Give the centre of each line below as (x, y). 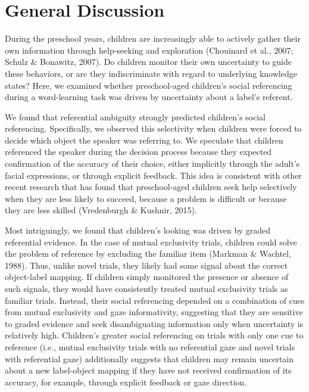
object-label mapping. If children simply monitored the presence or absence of (147, 277)
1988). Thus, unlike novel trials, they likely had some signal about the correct (146, 265)
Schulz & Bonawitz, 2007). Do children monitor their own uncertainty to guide (149, 62)
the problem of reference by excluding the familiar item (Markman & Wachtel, (148, 253)
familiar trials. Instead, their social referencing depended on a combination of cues (155, 300)
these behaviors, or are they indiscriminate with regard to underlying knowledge (151, 73)
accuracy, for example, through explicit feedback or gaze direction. (126, 382)
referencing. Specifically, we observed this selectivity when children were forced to (153, 128)
